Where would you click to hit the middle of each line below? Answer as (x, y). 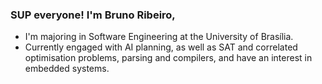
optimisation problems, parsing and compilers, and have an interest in (168, 58)
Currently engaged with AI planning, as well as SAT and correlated (161, 47)
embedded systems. (67, 69)
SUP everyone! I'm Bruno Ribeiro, (93, 15)
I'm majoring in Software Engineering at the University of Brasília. (159, 37)
